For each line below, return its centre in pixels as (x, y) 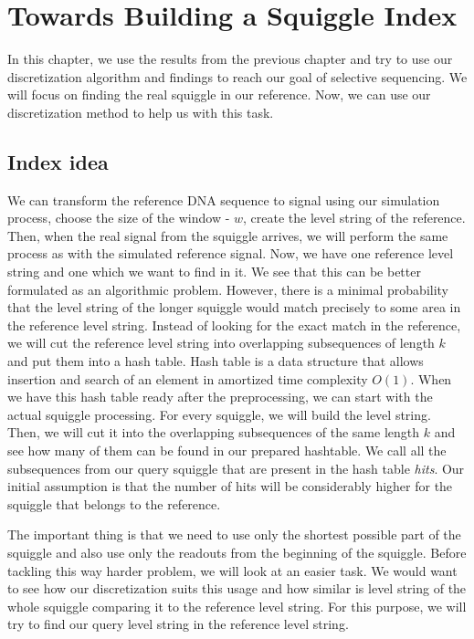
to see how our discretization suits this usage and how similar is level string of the (237, 588)
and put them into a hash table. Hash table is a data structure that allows (216, 361)
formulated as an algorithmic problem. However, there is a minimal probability (228, 289)
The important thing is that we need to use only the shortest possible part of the (234, 534)
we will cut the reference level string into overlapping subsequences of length (221, 343)
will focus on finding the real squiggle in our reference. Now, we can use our (219, 94)
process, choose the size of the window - (119, 218)
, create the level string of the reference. (354, 218)
